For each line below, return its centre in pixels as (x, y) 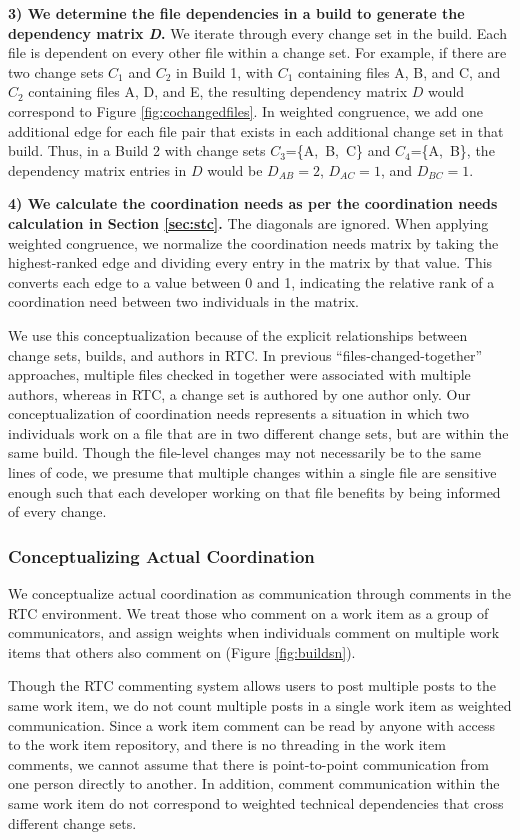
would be (235, 169)
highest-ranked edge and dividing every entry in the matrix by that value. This (250, 262)
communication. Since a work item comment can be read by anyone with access (252, 724)
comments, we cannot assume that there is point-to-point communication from (249, 763)
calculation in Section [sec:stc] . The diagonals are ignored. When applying (248, 222)
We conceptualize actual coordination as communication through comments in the (260, 593)
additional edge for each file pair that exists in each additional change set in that (256, 130)
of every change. (57, 511)
